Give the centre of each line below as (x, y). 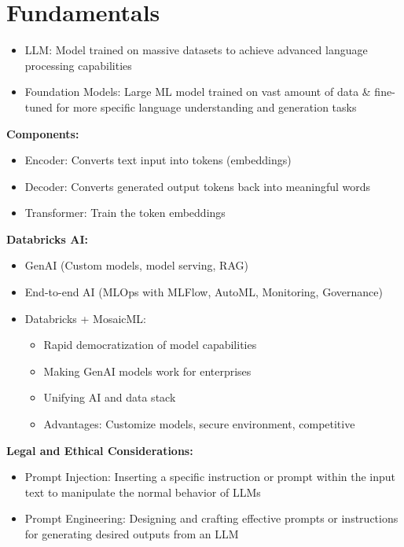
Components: (43, 133)
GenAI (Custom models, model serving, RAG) (136, 265)
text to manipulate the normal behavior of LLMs (143, 492)
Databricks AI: (47, 239)
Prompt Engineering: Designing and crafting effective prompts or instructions (211, 518)
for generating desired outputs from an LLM (132, 534)
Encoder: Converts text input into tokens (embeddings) (158, 160)
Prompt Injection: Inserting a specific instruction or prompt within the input (210, 477)
